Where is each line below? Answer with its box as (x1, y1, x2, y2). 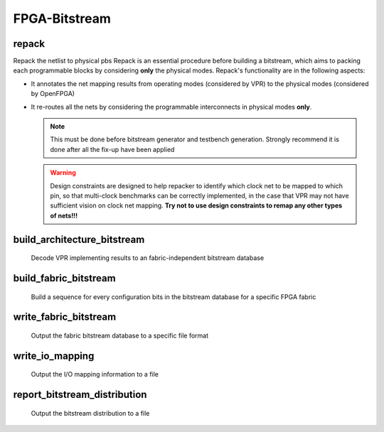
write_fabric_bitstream (13, 311, 117, 323)
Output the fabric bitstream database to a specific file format (31, 331, 209, 340)
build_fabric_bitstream (13, 272, 117, 284)
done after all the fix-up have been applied (50, 145, 175, 153)
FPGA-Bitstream (13, 11, 112, 26)
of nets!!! (50, 211, 78, 220)
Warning (50, 168, 76, 177)
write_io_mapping (13, 350, 95, 362)
